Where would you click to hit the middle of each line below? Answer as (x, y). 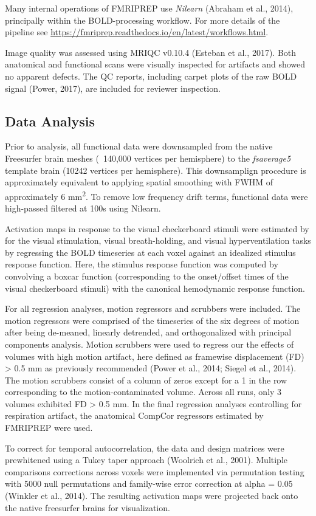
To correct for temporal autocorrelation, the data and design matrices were (145, 448)
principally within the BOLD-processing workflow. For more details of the (143, 20)
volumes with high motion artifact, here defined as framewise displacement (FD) (155, 356)
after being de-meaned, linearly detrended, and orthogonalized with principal (148, 332)
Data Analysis (50, 121)
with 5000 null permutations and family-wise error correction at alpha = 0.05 (149, 483)
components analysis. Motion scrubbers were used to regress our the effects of (149, 344)
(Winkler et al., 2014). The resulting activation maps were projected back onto (152, 496)
